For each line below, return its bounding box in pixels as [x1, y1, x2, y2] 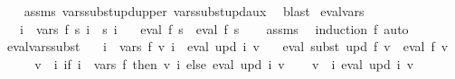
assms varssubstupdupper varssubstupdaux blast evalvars [24, 2, 365, 20]
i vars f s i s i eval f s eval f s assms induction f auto [19, 19, 409, 38]
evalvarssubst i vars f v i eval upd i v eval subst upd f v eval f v [6, 37, 449, 56]
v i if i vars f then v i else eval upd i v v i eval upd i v [34, 54, 414, 73]
